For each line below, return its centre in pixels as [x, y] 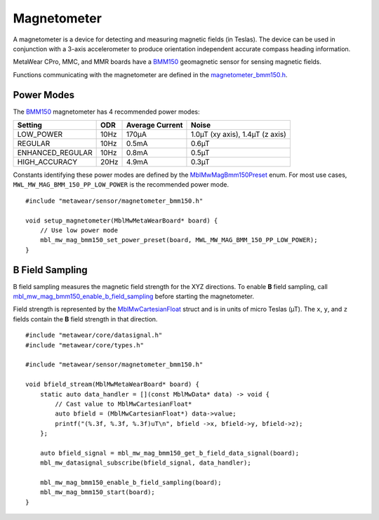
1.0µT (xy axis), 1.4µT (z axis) [239, 135]
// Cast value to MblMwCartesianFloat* [124, 404]
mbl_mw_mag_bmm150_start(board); [98, 492]
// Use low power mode [79, 230]
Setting [29, 125]
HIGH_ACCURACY [47, 162]
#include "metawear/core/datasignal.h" [94, 335]
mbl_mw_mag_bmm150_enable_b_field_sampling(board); [131, 483]
